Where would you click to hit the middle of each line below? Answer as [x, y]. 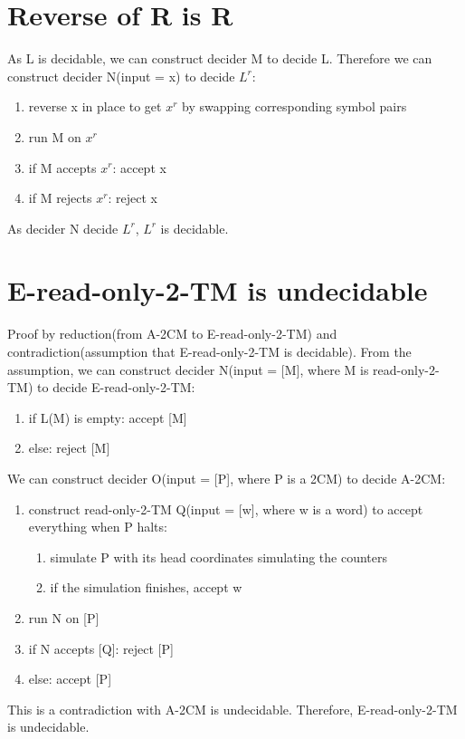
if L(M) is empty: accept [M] [108, 417]
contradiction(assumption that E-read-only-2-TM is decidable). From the [209, 351]
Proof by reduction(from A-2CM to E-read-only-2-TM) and [172, 334]
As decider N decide [63, 228]
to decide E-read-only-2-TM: [116, 387]
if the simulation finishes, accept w [146, 587]
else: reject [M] [69, 448]
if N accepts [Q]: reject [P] [101, 648]
